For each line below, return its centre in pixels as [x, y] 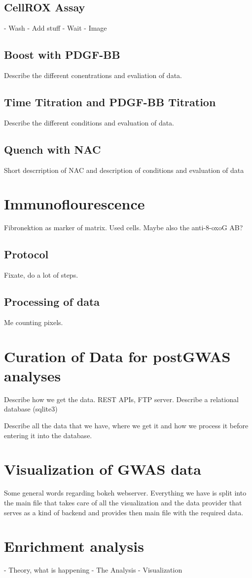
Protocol [26, 254]
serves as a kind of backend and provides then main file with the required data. [124, 512]
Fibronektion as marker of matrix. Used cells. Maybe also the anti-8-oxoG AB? [124, 227]
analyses [33, 375]
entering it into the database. [48, 435]
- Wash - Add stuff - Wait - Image [55, 28]
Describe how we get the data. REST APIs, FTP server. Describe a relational [121, 399]
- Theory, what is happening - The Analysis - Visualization [93, 570]
